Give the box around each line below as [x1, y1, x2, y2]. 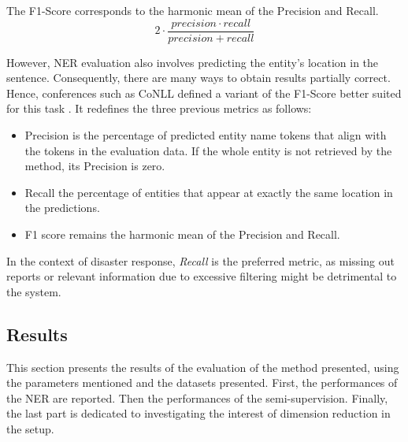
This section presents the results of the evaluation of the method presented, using [6, 358, 399, 375]
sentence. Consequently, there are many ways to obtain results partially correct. [6, 69, 391, 86]
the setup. [6, 420, 54, 436]
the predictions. [24, 199, 100, 216]
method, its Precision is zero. [24, 158, 165, 174]
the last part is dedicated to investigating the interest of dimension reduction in [6, 405, 391, 422]
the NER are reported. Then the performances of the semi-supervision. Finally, [6, 389, 388, 406]
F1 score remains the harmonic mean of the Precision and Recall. [24, 226, 340, 242]
